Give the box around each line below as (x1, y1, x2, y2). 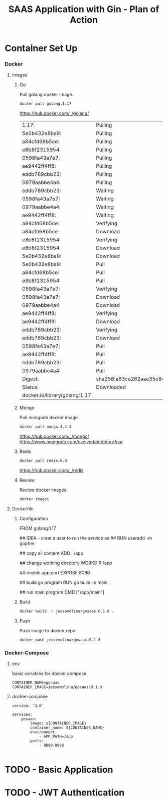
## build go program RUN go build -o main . (19, 579, 110, 585)
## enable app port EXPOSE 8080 (19, 569, 90, 575)
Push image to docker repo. (19, 627, 77, 633)
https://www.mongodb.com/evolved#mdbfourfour (19, 439, 123, 445)
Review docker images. (19, 487, 68, 493)
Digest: (22, 375, 39, 382)
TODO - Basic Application (5, 764, 113, 775)
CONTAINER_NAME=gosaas (12, 680, 60, 686)
